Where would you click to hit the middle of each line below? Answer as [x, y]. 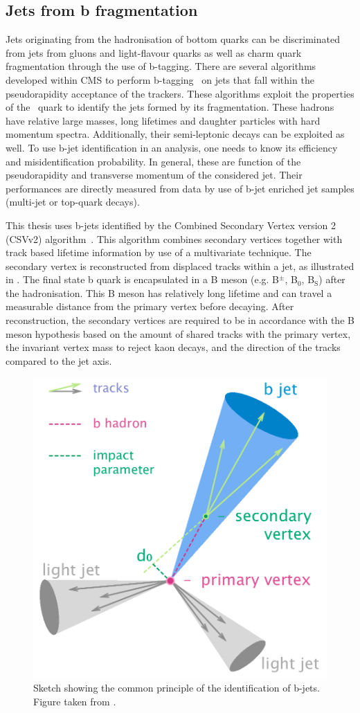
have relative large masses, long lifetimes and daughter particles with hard [163, 120]
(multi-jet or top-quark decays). [73, 202]
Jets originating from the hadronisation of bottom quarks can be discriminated [173, 39]
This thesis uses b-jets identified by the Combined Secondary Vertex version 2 [171, 225]
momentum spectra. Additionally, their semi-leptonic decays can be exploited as [175, 134]
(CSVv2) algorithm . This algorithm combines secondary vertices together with [174, 238]
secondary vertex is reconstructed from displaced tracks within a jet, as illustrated [180, 265]
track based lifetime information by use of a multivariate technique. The [159, 252]
